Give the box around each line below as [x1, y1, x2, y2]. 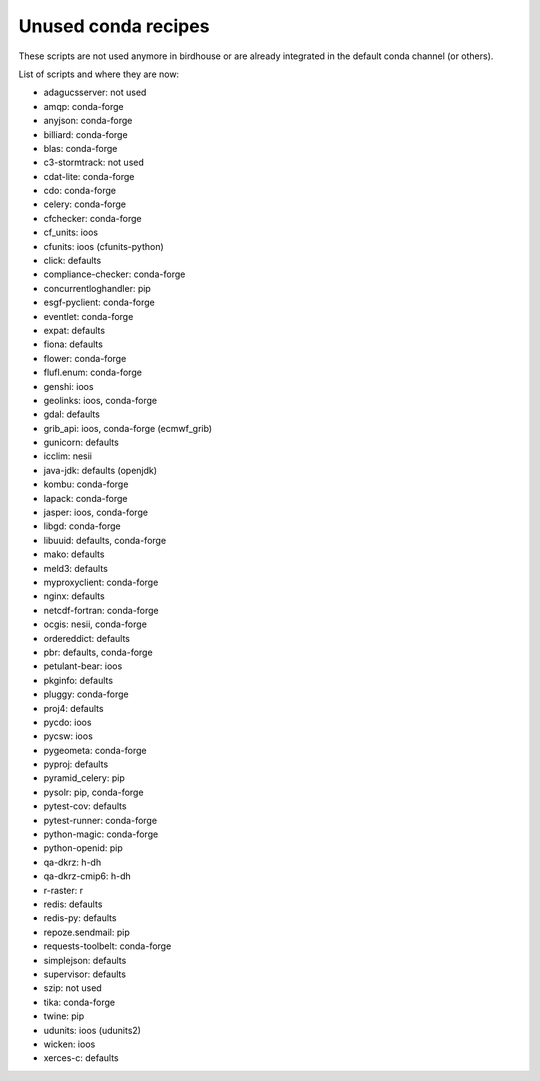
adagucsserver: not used [43, 86, 147, 99]
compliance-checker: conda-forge [43, 268, 186, 280]
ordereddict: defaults [43, 632, 130, 644]
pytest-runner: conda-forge [43, 814, 158, 826]
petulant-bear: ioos [43, 660, 123, 672]
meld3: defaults [43, 562, 109, 574]
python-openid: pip [43, 842, 124, 854]
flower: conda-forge [43, 352, 127, 364]
